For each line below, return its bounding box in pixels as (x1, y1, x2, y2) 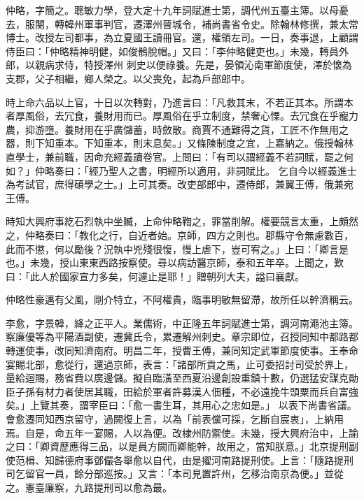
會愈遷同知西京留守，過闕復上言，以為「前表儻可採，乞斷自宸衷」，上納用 (6, 412, 344, 426)
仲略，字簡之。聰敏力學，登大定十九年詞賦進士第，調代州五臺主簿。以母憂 (6, 3, 349, 17)
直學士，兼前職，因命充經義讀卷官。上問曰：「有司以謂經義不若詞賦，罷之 (6, 149, 344, 164)
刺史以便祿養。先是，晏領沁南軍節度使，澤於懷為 (126, 57, 352, 72)
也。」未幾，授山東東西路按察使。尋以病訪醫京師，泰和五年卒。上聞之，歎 (6, 255, 344, 270)
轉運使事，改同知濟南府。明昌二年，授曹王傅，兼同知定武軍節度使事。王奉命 (6, 343, 358, 358)
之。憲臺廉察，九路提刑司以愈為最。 (6, 480, 172, 494)
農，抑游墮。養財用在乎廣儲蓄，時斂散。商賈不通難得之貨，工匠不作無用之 (6, 122, 349, 136)
